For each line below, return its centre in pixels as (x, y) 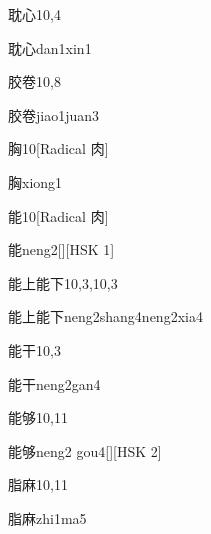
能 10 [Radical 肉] (58, 215)
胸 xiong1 (35, 181)
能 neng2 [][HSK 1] (61, 249)
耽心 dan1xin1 (50, 47)
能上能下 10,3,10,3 (63, 282)
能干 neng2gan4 (54, 383)
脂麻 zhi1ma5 (47, 517)
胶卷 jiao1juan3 (54, 114)
